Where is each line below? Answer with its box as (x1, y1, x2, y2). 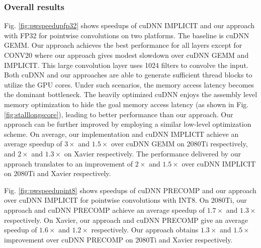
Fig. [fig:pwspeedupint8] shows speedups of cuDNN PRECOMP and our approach (4, 185, 256, 195)
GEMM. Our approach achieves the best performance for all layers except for (4, 40, 242, 50)
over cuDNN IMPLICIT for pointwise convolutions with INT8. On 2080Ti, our (4, 195, 247, 205)
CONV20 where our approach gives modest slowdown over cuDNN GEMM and (4, 50, 249, 60)
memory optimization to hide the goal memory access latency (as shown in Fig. (4, 99, 249, 109)
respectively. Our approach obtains (91, 224, 199, 235)
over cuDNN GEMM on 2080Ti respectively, (111, 138, 248, 149)
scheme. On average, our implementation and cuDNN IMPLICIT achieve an (4, 128, 239, 139)
